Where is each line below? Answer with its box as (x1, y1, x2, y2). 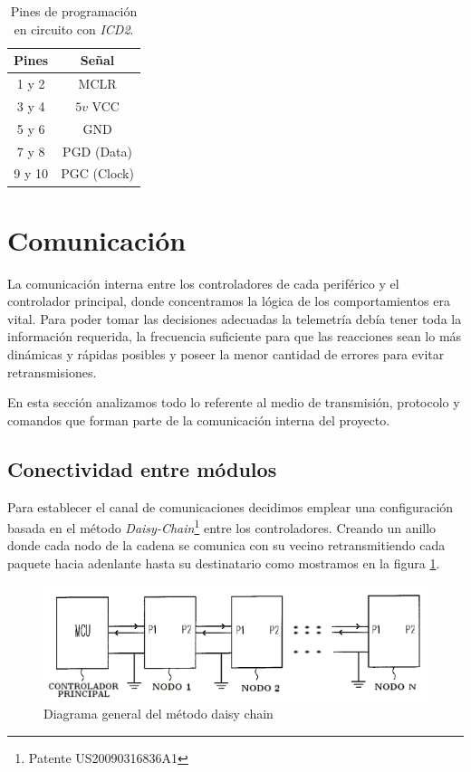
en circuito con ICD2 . (14, 19, 134, 38)
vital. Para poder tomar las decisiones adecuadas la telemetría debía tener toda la (7, 309, 462, 328)
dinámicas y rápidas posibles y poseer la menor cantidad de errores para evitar (7, 345, 445, 363)
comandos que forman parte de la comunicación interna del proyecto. (7, 410, 390, 429)
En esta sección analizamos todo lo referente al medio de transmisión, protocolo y (7, 393, 460, 412)
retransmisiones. (7, 362, 97, 381)
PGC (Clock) (61, 164, 134, 183)
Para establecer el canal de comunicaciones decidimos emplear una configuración (7, 497, 454, 516)
